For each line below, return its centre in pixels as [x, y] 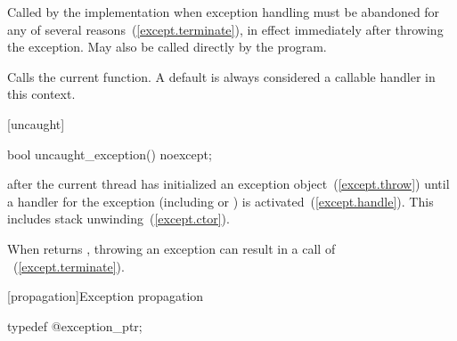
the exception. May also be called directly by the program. [167, 47]
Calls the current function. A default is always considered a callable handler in [221, 76]
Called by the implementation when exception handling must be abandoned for [224, 12]
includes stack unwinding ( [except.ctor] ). [118, 219]
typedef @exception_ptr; [75, 325]
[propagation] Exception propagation [106, 296]
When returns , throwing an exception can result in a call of [171, 248]
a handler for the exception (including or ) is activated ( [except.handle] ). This [220, 201]
